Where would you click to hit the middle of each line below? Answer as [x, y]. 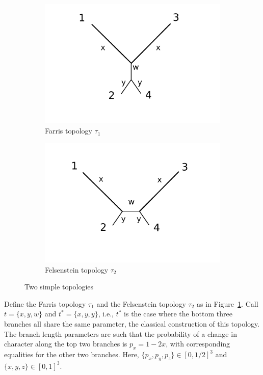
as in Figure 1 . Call [228, 303]
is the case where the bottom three [178, 314]
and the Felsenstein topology [141, 303]
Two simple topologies [59, 287]
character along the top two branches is [66, 344]
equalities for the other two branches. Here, [72, 354]
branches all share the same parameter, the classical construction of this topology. [132, 324]
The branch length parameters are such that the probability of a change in [121, 333]
